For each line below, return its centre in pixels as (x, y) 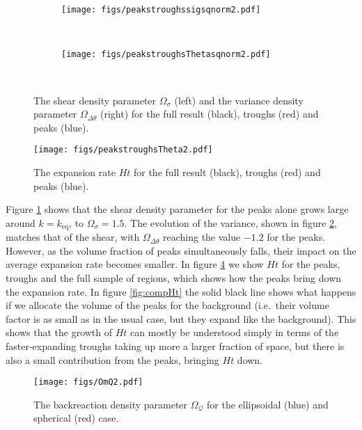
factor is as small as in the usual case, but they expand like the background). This (181, 318)
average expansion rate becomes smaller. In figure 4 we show (135, 264)
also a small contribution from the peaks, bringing (112, 359)
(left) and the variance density (239, 100)
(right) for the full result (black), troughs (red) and (210, 114)
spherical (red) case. (76, 418)
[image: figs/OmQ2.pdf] (88, 382)
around (21, 222)
